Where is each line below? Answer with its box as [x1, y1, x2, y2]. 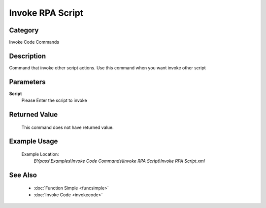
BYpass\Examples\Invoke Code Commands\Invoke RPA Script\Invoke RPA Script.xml [33, 158, 205, 164]
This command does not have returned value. [21, 124, 114, 130]
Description [9, 52, 46, 60]
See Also [9, 171, 37, 179]
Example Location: [21, 151, 59, 157]
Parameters [9, 78, 46, 86]
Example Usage [9, 137, 58, 146]
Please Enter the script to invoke [21, 97, 87, 103]
